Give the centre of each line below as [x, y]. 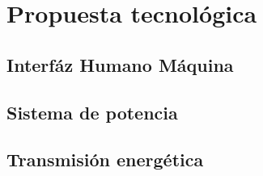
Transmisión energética [105, 159]
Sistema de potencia [92, 112]
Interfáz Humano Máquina [120, 64]
